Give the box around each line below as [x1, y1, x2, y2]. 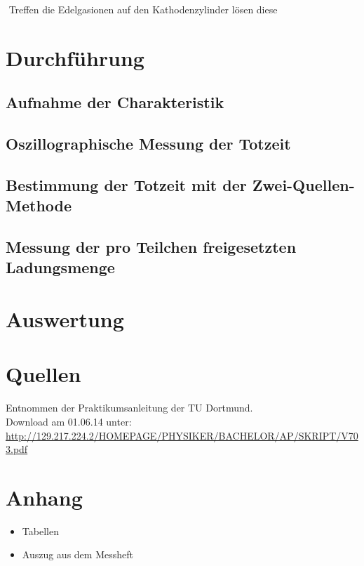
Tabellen [22, 523, 59, 538]
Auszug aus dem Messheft [22, 547, 133, 562]
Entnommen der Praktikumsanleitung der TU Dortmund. [6, 400, 253, 415]
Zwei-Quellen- [252, 173, 355, 195]
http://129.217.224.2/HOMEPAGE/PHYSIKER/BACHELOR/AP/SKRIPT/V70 [6, 428, 358, 442]
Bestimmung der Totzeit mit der [6, 173, 247, 195]
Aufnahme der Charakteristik [6, 91, 224, 113]
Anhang [6, 482, 83, 511]
